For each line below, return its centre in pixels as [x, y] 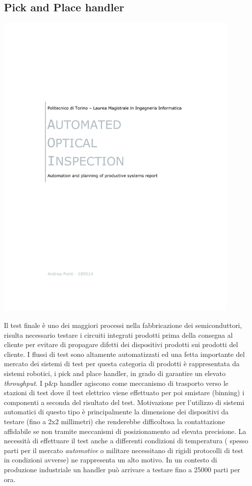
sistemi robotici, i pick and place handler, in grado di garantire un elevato [115, 373]
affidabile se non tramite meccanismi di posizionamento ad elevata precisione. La [125, 431]
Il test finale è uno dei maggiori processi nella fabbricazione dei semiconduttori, [123, 325]
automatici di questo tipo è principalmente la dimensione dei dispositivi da [116, 412]
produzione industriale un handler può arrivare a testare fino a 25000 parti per [122, 469]
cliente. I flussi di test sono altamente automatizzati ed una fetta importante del [125, 354]
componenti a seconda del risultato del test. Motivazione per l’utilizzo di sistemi [124, 402]
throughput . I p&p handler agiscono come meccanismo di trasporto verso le [116, 383]
